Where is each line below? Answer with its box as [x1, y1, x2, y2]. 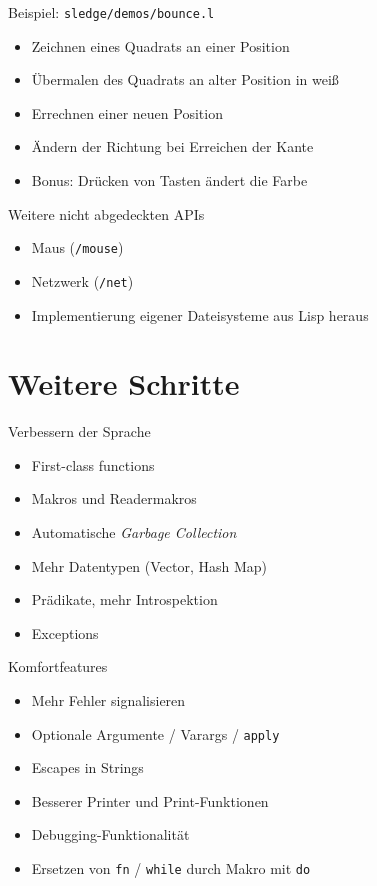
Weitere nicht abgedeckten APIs [8, 203, 205, 224]
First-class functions [31, 454, 155, 475]
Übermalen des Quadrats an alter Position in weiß [31, 69, 339, 90]
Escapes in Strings [31, 757, 144, 778]
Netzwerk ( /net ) [31, 270, 134, 291]
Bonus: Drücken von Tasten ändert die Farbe [31, 170, 308, 191]
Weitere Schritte [8, 363, 240, 404]
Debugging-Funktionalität [31, 824, 190, 845]
